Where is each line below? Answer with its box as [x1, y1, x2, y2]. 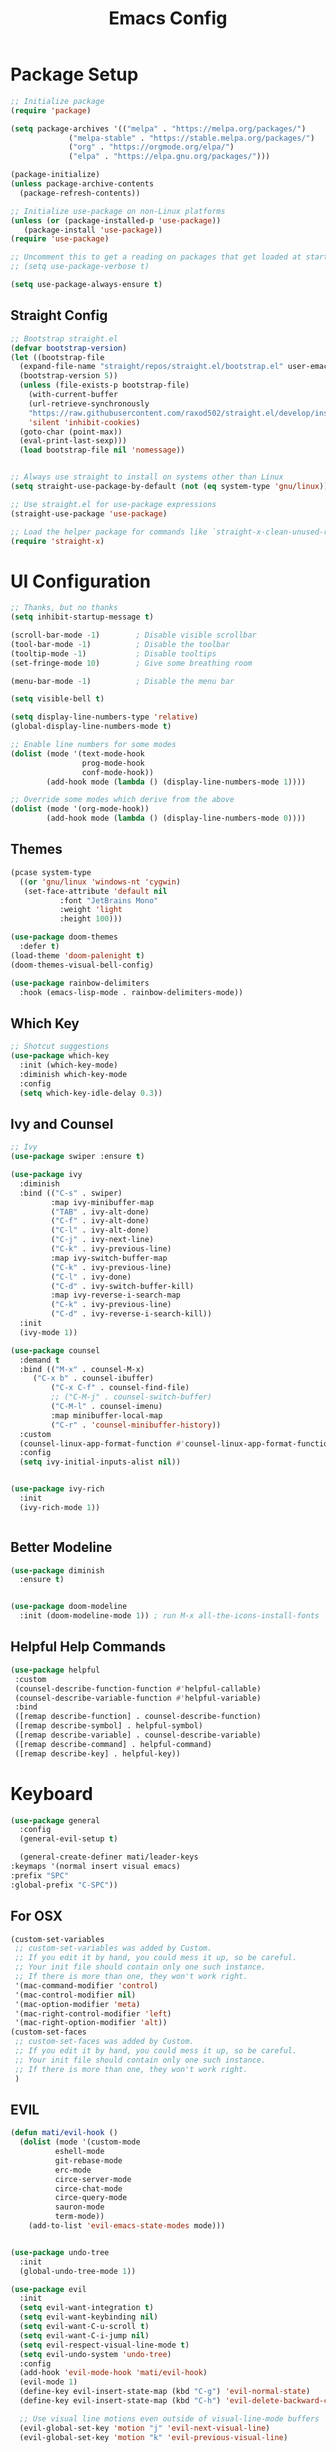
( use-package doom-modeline [10, 1602, 128, 1612]
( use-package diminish [10, 1565, 105, 1576]
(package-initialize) [10, 170, 101, 180]
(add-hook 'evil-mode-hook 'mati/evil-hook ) [19, 2368, 208, 2378]
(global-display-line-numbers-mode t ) [10, 722, 172, 732]
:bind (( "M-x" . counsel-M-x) [19, 1364, 145, 1374]
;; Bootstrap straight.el [10, 333, 118, 344]
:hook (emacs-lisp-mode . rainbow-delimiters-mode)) [19, 987, 244, 997]
